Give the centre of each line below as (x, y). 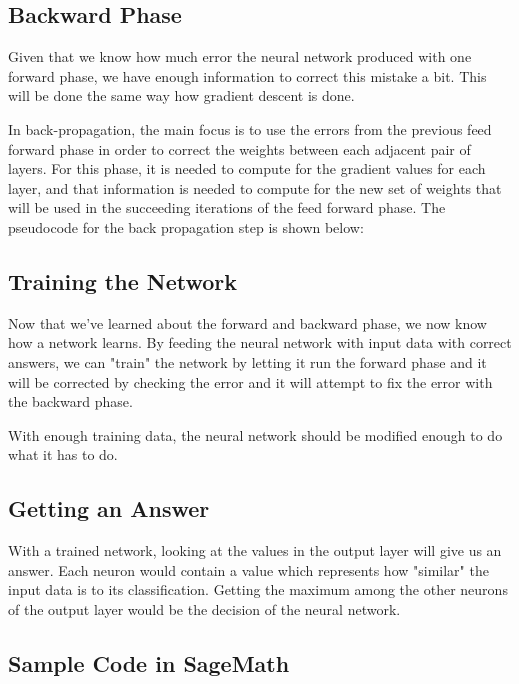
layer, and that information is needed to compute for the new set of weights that (255, 187)
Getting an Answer (109, 508)
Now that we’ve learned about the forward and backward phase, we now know (247, 322)
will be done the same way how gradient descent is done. (181, 95)
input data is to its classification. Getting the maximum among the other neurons (258, 589)
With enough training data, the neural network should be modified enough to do (255, 434)
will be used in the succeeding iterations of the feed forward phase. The (227, 207)
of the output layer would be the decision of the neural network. (204, 608)
